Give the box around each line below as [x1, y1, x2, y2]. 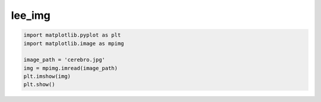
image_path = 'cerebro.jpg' [23, 57, 105, 63]
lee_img [11, 9, 51, 22]
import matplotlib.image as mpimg [23, 40, 124, 47]
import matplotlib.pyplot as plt [23, 32, 121, 38]
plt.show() [23, 81, 55, 88]
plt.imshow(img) [23, 73, 71, 80]
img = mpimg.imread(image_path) [23, 65, 118, 71]
